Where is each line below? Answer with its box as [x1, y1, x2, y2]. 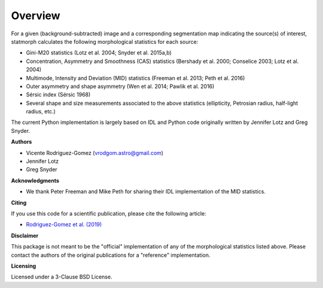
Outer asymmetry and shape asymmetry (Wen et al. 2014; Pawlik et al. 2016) [26, 83, 215, 90]
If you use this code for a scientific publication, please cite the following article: [11, 210, 206, 217]
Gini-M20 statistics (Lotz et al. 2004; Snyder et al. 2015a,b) [26, 49, 172, 56]
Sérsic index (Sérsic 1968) [26, 91, 91, 98]
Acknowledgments [11, 177, 60, 184]
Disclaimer [11, 232, 39, 239]
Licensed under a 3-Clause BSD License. [11, 273, 112, 281]
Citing [11, 199, 27, 206]
